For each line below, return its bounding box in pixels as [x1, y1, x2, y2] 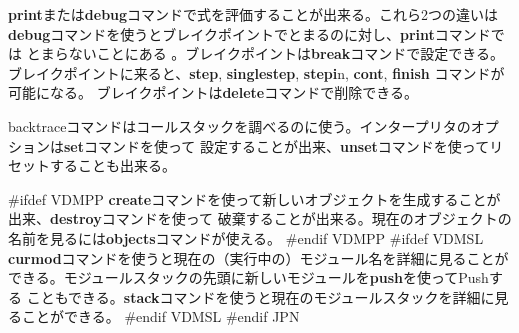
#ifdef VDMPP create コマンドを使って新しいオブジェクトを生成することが [8, 188, 501, 209]
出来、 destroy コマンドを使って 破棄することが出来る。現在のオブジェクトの [8, 208, 512, 229]
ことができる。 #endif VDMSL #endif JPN [21, 306, 300, 327]
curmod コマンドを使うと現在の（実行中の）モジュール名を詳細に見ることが [8, 247, 509, 268]
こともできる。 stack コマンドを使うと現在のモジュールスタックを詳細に [26, 286, 495, 307]
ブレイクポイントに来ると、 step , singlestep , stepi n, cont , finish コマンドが [8, 62, 505, 83]
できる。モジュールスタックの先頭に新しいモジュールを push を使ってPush [8, 267, 489, 288]
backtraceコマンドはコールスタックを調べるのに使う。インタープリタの [8, 115, 471, 136]
